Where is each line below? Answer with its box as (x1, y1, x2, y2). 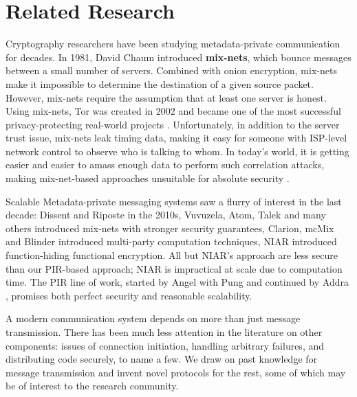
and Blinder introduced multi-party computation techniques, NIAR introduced (6, 234, 337, 249)
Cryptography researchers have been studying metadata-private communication (6, 36, 340, 51)
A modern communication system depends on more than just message (6, 311, 301, 326)
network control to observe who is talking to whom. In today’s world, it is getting (6, 144, 349, 158)
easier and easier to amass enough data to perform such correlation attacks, (6, 157, 325, 172)
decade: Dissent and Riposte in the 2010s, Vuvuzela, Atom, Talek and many (6, 207, 326, 222)
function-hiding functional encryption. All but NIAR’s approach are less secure (6, 248, 338, 262)
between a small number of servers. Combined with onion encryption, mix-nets (6, 63, 337, 78)
